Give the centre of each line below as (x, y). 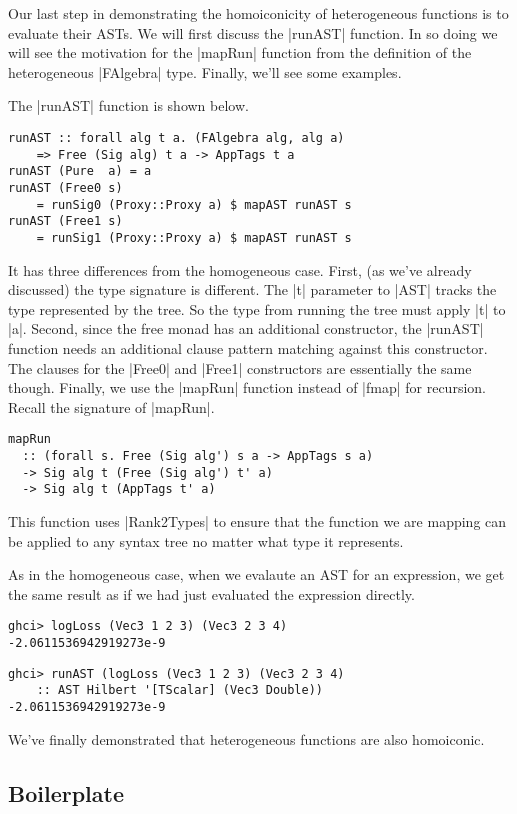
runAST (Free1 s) (65, 221)
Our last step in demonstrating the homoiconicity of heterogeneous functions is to (258, 13)
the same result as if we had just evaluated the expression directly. (211, 593)
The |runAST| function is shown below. (128, 105)
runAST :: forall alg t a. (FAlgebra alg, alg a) (176, 137)
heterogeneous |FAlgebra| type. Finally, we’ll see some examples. (205, 71)
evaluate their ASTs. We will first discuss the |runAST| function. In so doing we (253, 32)
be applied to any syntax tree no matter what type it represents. (206, 540)
